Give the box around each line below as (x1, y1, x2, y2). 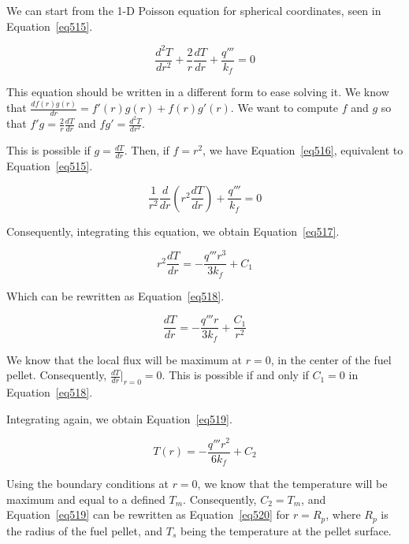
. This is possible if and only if (162, 367, 309, 383)
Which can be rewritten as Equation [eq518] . (6, 287, 225, 304)
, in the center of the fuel (270, 351, 392, 367)
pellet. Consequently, (6, 367, 107, 383)
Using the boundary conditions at (6, 475, 169, 492)
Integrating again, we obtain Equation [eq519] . (6, 410, 232, 427)
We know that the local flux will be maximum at (6, 351, 243, 367)
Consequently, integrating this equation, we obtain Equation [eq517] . (6, 222, 340, 239)
